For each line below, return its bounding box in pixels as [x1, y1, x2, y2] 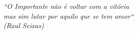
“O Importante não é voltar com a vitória [3, 1, 129, 11]
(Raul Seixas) [3, 20, 44, 31]
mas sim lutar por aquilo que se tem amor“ [3, 10, 134, 21]
